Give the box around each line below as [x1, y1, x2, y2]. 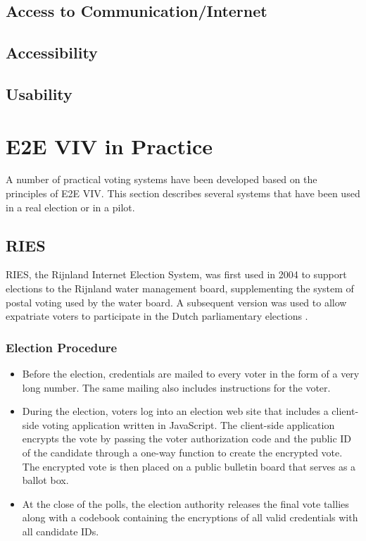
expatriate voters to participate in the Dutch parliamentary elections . [6, 309, 308, 323]
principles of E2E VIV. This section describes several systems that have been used [6, 186, 360, 201]
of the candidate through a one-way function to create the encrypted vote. [22, 445, 343, 460]
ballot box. [22, 473, 69, 487]
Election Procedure [6, 338, 118, 356]
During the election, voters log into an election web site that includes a [22, 404, 329, 418]
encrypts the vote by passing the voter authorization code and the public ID [22, 431, 352, 446]
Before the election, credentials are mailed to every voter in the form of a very [22, 366, 360, 381]
